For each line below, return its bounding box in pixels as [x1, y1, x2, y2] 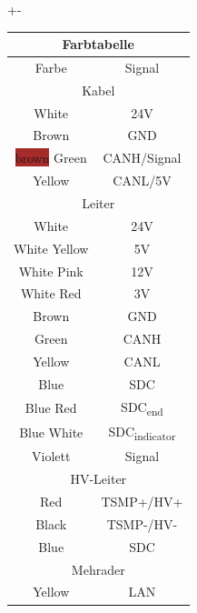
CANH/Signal [103, 148, 182, 167]
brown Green [15, 148, 87, 167]
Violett [32, 447, 71, 466]
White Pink [18, 261, 84, 280]
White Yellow [14, 238, 89, 257]
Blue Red [25, 397, 77, 417]
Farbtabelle [62, 35, 134, 54]
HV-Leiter [70, 469, 127, 488]
